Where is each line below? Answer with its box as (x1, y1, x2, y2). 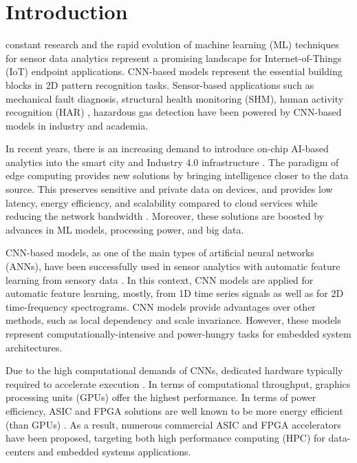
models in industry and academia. (6, 118, 149, 132)
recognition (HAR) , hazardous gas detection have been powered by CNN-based (6, 105, 342, 119)
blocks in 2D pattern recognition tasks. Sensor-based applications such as (6, 77, 314, 92)
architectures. (6, 340, 63, 354)
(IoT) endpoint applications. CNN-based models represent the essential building (6, 64, 343, 79)
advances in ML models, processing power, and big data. (6, 222, 244, 236)
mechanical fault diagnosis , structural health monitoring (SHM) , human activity (6, 91, 344, 105)
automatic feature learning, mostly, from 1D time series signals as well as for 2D (6, 286, 344, 300)
